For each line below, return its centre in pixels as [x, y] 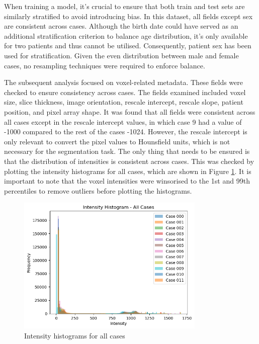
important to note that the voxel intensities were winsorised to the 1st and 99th [127, 181]
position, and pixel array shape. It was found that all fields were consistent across [130, 111]
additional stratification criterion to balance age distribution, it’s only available [126, 35]
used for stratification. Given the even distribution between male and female [121, 55]
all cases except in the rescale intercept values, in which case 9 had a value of [123, 121]
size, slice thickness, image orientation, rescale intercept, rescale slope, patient [124, 102]
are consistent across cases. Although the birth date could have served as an [121, 26]
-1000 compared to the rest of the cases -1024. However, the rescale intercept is [126, 132]
